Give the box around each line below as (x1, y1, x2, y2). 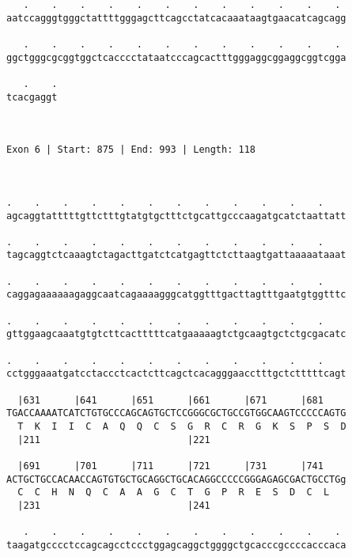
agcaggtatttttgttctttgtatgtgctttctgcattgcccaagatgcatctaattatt (6, 210, 346, 222)
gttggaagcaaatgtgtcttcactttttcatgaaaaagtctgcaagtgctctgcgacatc (6, 328, 346, 340)
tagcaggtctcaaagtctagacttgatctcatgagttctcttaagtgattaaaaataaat (6, 249, 346, 261)
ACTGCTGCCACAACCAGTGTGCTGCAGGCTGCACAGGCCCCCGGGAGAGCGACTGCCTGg (6, 473, 346, 485)
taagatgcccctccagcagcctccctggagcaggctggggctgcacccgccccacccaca (6, 539, 346, 551)
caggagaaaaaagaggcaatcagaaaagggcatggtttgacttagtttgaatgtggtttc (6, 289, 346, 301)
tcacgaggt (6, 91, 58, 103)
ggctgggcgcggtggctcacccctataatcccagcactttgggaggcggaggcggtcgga (6, 51, 346, 63)
